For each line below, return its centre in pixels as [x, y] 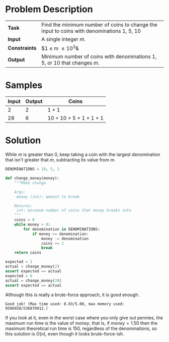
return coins [28, 253]
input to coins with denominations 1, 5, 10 [91, 31]
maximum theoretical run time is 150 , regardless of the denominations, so [81, 328]
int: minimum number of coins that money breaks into [74, 210]
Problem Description [49, 9]
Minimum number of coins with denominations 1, [99, 56]
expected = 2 [19, 262]
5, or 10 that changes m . [70, 63]
